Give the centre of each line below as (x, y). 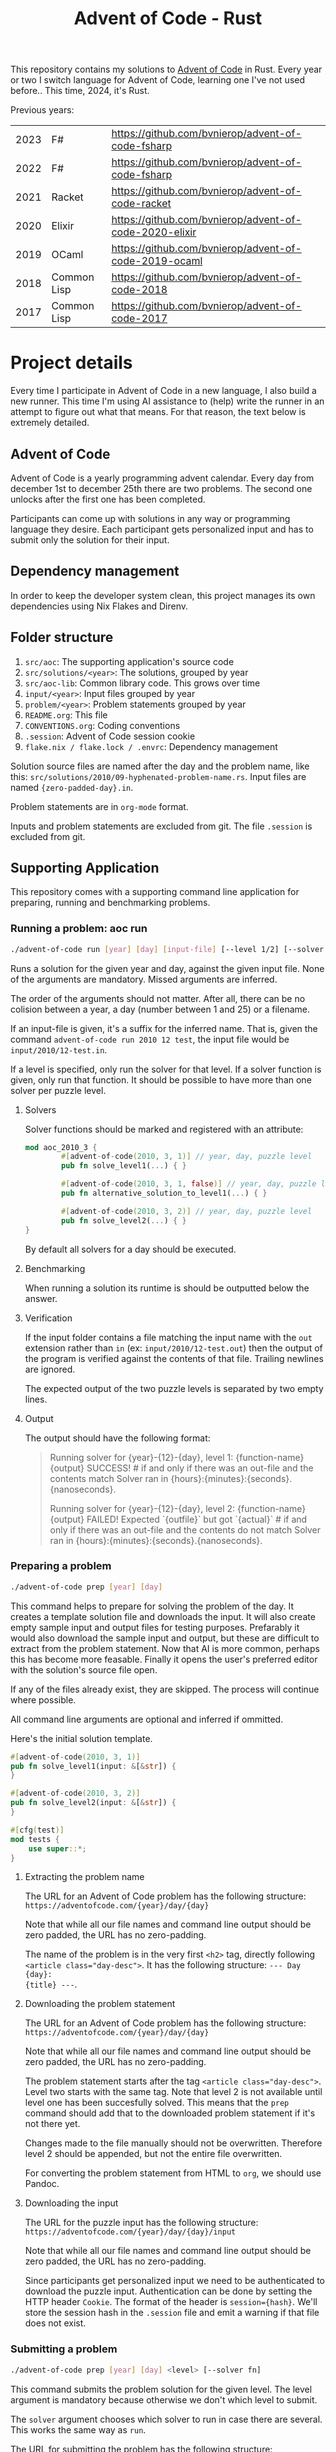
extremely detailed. (50, 423)
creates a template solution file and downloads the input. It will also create (163, 1616)
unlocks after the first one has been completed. (108, 499)
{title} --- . (51, 1984)
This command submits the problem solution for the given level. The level (161, 2389)
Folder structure (62, 637)
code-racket (141, 204)
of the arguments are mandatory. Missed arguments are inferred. (144, 979)
